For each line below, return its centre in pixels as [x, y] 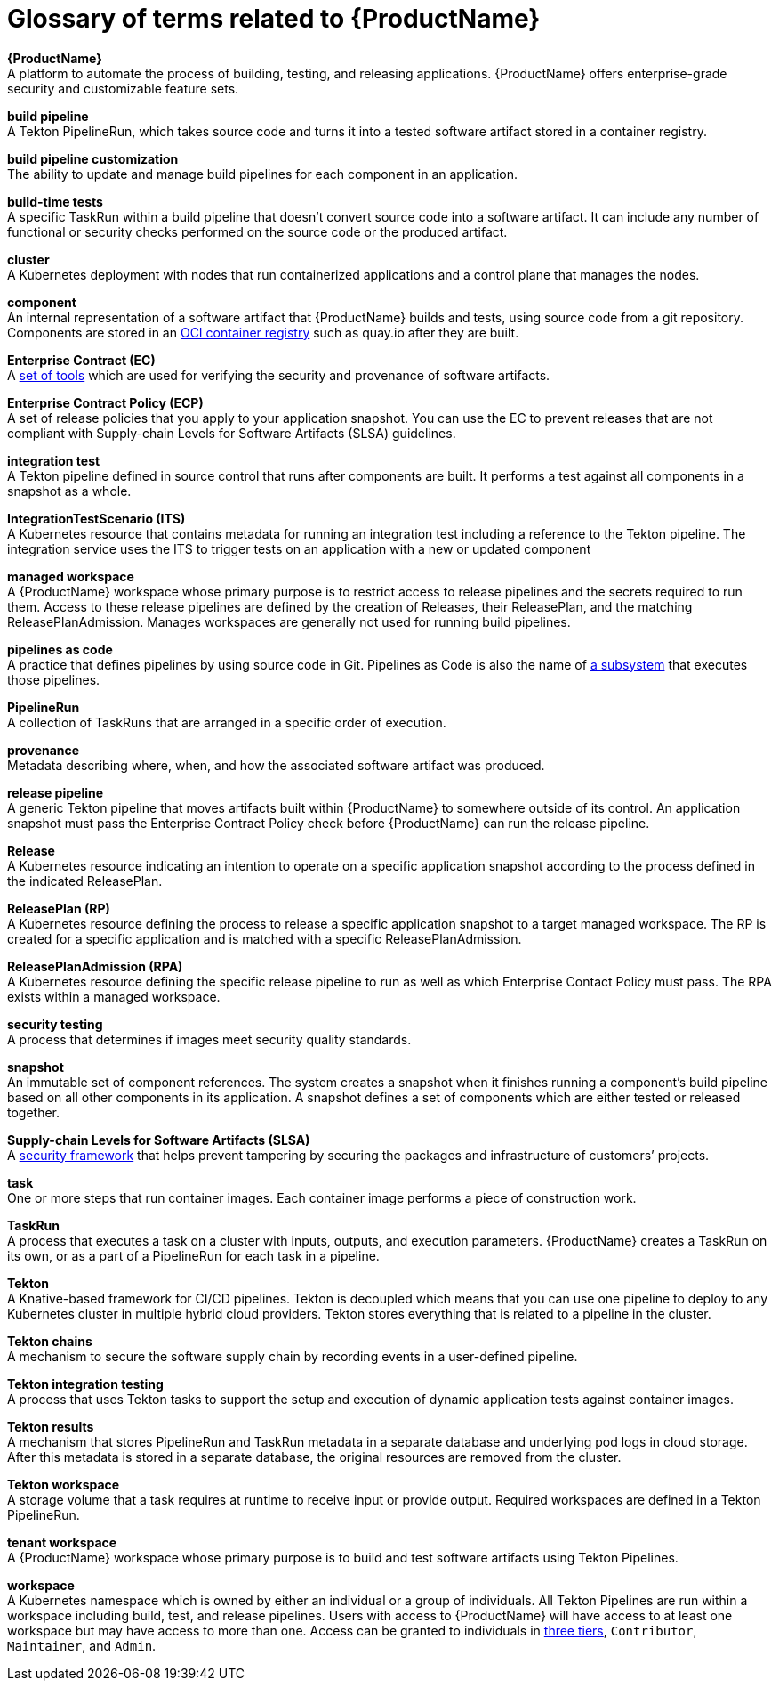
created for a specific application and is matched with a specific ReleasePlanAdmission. [265, 938]
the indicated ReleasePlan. [85, 881]
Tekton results [51, 1426]
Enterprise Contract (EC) [81, 360]
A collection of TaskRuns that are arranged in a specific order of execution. [227, 722]
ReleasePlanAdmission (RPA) [95, 966]
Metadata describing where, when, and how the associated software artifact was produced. [276, 765]
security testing [55, 1024]
